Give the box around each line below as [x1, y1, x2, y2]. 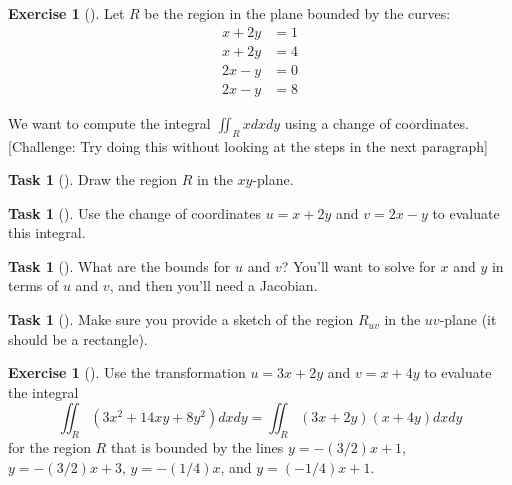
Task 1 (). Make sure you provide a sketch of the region [8, 309, 354, 330]
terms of [8, 275, 59, 296]
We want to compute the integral [8, 112, 211, 133]
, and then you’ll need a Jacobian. [109, 275, 318, 296]
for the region [8, 437, 91, 458]
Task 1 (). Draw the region [8, 169, 178, 190]
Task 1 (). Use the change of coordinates [8, 202, 262, 223]
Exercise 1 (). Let [8, 3, 125, 23]
